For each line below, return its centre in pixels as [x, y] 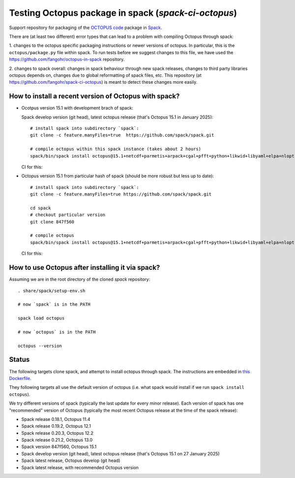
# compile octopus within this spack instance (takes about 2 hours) [116, 149]
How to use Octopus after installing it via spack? [85, 268]
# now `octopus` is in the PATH [57, 332]
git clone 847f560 [52, 222]
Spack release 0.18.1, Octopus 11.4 [56, 419]
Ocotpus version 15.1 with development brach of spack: [77, 108]
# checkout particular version [68, 215]
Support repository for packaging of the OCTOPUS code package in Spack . [86, 28]
